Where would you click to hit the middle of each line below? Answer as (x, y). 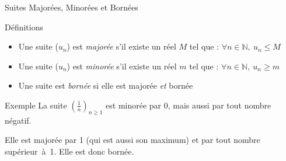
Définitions (24, 27)
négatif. (18, 120)
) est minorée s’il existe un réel (122, 66)
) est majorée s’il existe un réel (121, 46)
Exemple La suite (36, 105)
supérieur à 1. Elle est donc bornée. (69, 151)
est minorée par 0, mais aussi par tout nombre (189, 105)
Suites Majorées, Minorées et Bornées (71, 7)
